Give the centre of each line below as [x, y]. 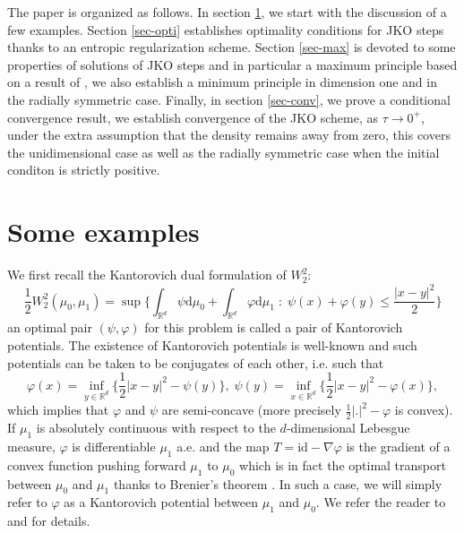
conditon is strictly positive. [84, 170]
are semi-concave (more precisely [251, 410]
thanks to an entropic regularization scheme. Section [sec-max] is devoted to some [232, 47]
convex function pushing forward [97, 464]
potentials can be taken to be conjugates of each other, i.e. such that [196, 362]
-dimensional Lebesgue [348, 428]
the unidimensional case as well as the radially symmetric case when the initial [223, 152]
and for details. [49, 521]
